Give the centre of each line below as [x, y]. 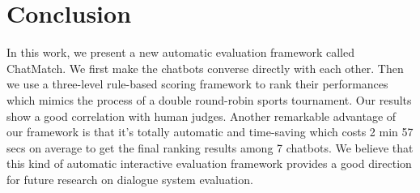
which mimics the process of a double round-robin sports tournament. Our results [209, 99]
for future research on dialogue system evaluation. [130, 179]
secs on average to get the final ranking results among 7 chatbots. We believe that [210, 147]
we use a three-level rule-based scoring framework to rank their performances [197, 84]
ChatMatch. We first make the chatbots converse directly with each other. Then [205, 68]
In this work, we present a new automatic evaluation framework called [180, 52]
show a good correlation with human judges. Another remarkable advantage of [202, 116]
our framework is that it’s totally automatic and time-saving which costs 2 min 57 [210, 132]
